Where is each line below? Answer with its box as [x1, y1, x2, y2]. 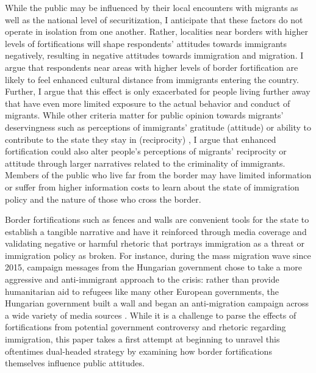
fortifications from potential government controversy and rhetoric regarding [5, 320, 286, 333]
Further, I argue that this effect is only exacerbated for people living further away [5, 85, 311, 98]
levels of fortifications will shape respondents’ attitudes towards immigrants [5, 37, 287, 49]
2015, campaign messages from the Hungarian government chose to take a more [5, 261, 302, 273]
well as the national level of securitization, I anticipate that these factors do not [5, 13, 303, 26]
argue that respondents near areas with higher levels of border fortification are [5, 60, 298, 73]
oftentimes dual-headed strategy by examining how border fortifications [5, 344, 272, 357]
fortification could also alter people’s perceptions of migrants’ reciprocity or [5, 145, 287, 158]
